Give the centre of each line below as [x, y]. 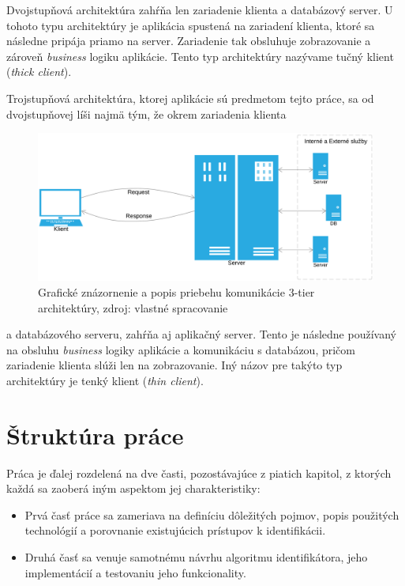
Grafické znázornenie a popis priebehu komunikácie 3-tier [176, 291]
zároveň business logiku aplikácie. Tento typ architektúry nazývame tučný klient [200, 56]
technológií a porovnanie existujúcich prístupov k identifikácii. [175, 530]
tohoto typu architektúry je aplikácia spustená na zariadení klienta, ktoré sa [191, 25]
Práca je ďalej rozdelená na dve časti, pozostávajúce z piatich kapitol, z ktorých [199, 473]
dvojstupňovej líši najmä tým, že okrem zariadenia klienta [146, 113]
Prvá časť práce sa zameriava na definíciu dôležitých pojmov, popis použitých [212, 514]
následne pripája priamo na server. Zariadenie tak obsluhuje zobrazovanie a [189, 41]
